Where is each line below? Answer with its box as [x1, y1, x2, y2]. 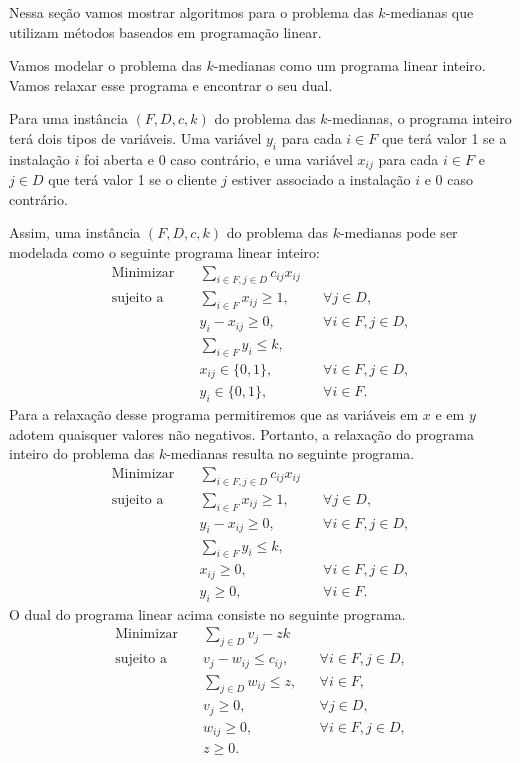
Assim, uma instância [9, 222, 141, 243]
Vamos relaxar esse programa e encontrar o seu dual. [9, 74, 333, 95]
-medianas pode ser [339, 222, 458, 243]
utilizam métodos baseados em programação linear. [9, 21, 322, 42]
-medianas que [385, 2, 474, 22]
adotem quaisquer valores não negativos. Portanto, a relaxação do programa [9, 423, 474, 444]
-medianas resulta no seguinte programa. [166, 443, 415, 464]
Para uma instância [9, 108, 128, 129]
